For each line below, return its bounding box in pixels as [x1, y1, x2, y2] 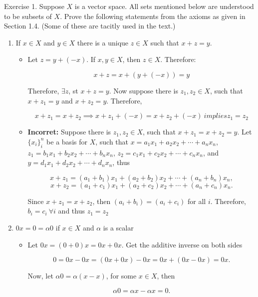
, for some [106, 270, 137, 281]
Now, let [27, 270, 53, 281]
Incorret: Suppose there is [27, 126, 111, 137]
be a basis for [46, 136, 87, 146]
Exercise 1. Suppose [4, 1, 64, 11]
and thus [58, 205, 85, 216]
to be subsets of [4, 10, 52, 21]
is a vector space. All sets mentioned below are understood [74, 1, 254, 11]
